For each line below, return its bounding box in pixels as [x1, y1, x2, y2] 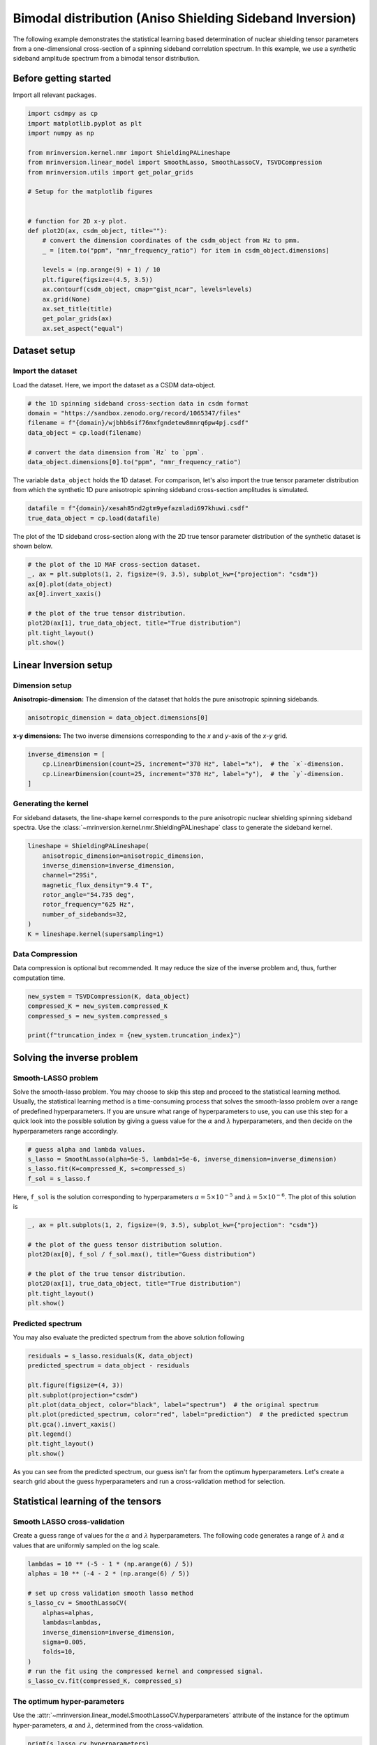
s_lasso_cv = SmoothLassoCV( [27, 1599, 128, 1607]
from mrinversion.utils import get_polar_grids [27, 168, 193, 176]
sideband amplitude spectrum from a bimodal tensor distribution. [13, 54, 200, 63]
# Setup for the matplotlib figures [27, 188, 154, 195]
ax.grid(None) [42, 295, 91, 303]
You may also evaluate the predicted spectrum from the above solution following [13, 1333, 244, 1342]
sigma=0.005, [42, 1638, 87, 1646]
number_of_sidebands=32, [42, 910, 128, 918]
